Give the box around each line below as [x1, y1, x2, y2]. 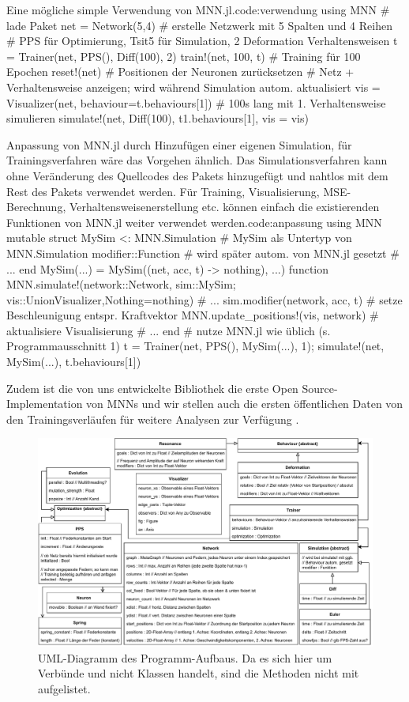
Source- [302, 379, 338, 396]
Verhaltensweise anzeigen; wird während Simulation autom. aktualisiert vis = [6, 78, 381, 95]
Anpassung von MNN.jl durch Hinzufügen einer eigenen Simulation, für [6, 136, 352, 153]
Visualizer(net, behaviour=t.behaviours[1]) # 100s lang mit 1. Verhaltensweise [6, 94, 386, 111]
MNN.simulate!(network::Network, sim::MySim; [6, 276, 236, 292]
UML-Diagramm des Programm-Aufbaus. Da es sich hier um [38, 649, 332, 666]
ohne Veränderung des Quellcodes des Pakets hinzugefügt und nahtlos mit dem [6, 167, 388, 183]
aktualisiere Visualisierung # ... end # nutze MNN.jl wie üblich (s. [6, 322, 331, 338]
